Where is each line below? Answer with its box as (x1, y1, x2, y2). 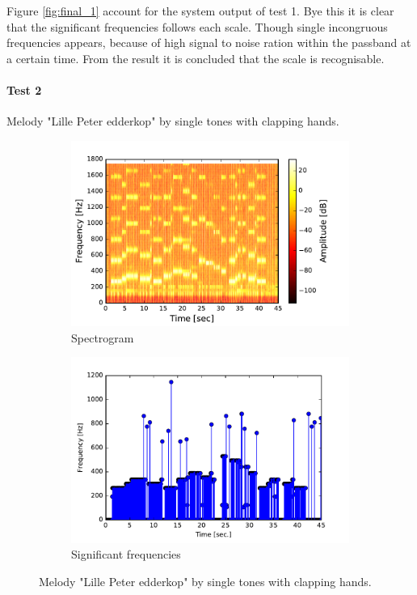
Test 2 (6, 81, 42, 98)
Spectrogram (71, 329, 134, 346)
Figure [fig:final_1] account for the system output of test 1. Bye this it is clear (6, 2, 394, 19)
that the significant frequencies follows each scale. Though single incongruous (6, 18, 388, 35)
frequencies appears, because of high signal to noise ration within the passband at (6, 34, 411, 51)
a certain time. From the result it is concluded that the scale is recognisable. (6, 49, 385, 66)
